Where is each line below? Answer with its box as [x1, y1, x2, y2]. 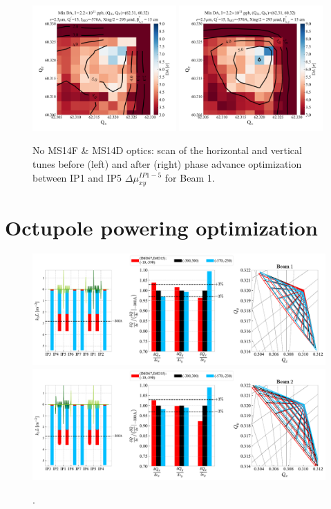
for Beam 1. [164, 170, 215, 184]
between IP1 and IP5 [32, 170, 122, 184]
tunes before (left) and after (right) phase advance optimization [32, 156, 302, 171]
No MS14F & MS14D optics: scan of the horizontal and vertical [32, 143, 302, 157]
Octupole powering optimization [5, 213, 318, 241]
